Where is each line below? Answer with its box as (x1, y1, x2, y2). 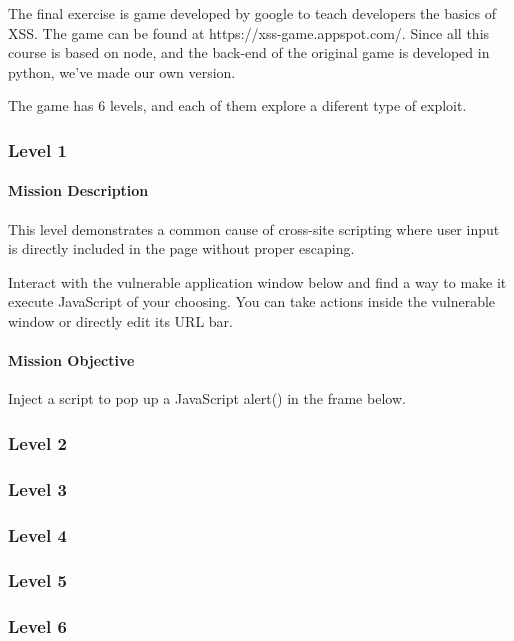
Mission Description (8, 180, 149, 201)
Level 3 (8, 476, 67, 501)
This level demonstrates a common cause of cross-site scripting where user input (8, 218, 500, 239)
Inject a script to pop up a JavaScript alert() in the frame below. (8, 388, 406, 409)
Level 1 (8, 137, 67, 162)
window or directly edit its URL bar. (8, 310, 233, 331)
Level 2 (8, 430, 67, 455)
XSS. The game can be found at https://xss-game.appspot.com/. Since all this (8, 22, 490, 43)
